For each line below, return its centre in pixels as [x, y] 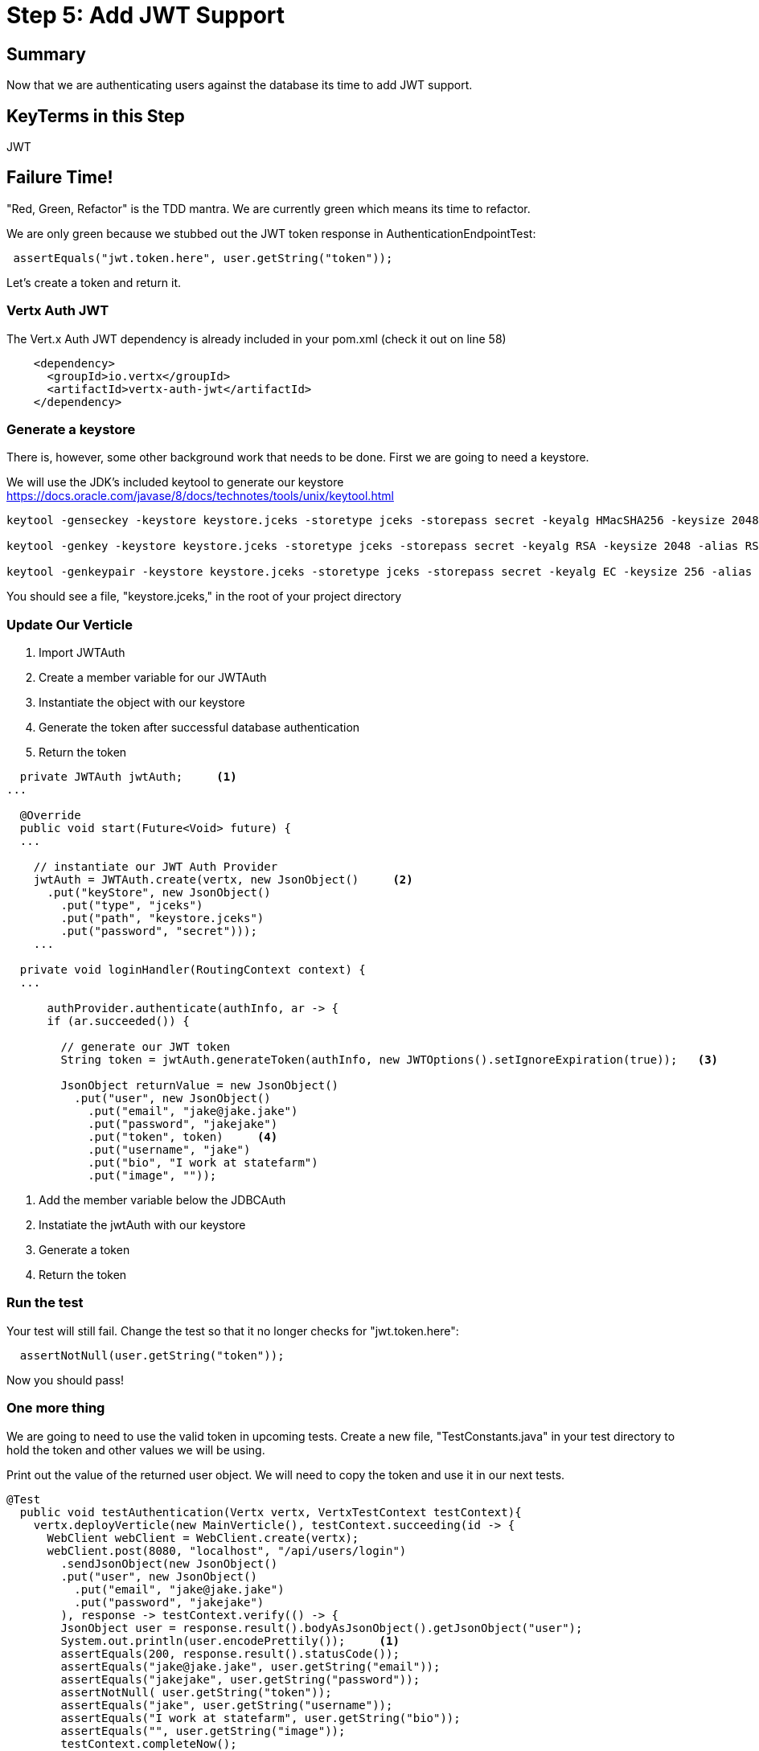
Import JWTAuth [82, 653]
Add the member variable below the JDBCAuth [162, 1200]
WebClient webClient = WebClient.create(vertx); [203, 1538]
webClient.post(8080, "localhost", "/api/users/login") [227, 1550]
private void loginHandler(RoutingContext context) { [193, 970]
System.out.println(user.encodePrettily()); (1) [230, 1640]
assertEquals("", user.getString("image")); [203, 1730]
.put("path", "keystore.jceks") [162, 919]
